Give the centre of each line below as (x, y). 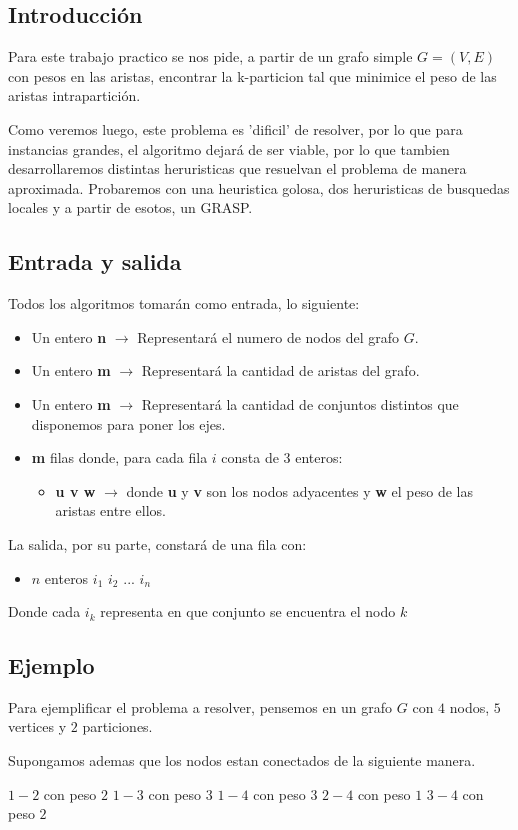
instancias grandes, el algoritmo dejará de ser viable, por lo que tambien (229, 148)
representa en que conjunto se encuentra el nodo (248, 611)
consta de (250, 457)
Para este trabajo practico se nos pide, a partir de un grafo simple (210, 56)
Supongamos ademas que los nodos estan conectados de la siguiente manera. (242, 760)
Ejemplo (51, 665)
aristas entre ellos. (110, 510)
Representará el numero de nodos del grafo (268, 336)
